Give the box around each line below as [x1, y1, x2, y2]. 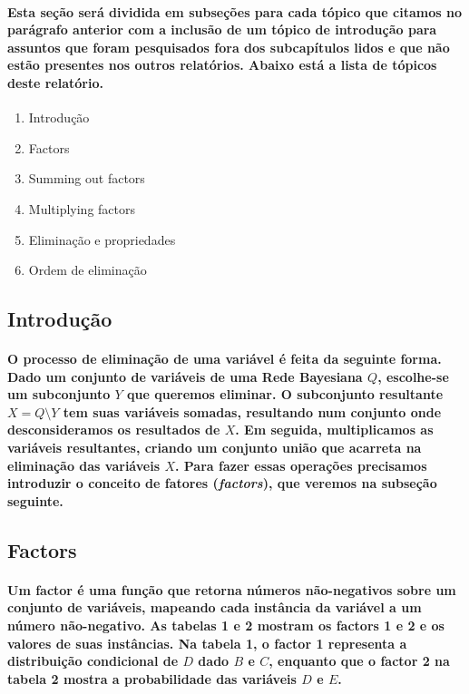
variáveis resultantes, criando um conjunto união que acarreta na [7, 438, 422, 457]
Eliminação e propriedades [28, 230, 176, 249]
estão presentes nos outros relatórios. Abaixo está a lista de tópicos [7, 55, 437, 74]
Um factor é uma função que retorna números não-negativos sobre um [7, 580, 456, 599]
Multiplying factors [28, 199, 136, 218]
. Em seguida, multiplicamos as [235, 420, 434, 439]
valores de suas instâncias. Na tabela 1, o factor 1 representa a [7, 633, 407, 652]
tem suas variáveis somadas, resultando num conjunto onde [63, 402, 442, 421]
